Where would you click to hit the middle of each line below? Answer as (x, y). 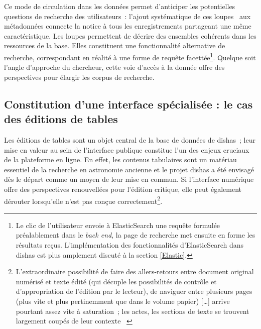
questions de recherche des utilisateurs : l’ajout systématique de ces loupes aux (127, 16)
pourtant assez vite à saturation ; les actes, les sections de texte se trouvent (133, 311)
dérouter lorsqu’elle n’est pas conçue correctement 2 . (83, 200)
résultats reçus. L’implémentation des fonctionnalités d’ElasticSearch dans (130, 245)
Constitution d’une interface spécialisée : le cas (128, 104)
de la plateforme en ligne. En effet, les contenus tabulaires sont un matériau (120, 159)
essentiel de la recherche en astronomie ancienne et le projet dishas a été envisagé (129, 169)
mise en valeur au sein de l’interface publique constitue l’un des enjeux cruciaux (127, 149)
